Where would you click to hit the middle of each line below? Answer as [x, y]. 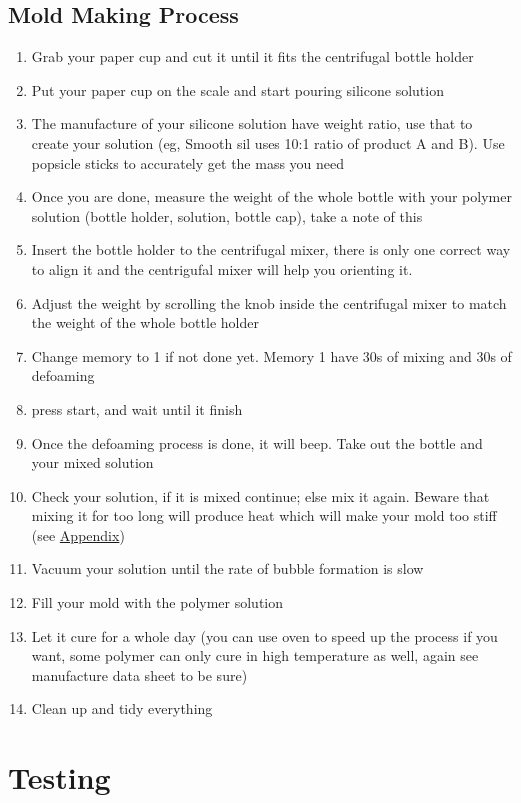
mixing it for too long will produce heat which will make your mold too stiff [264, 515]
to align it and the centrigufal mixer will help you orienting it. [222, 268]
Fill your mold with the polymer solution [157, 602]
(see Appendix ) [78, 534]
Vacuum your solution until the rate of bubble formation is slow [227, 568]
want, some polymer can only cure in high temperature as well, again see [255, 655]
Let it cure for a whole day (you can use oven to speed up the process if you [264, 635]
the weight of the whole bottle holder [145, 322]
